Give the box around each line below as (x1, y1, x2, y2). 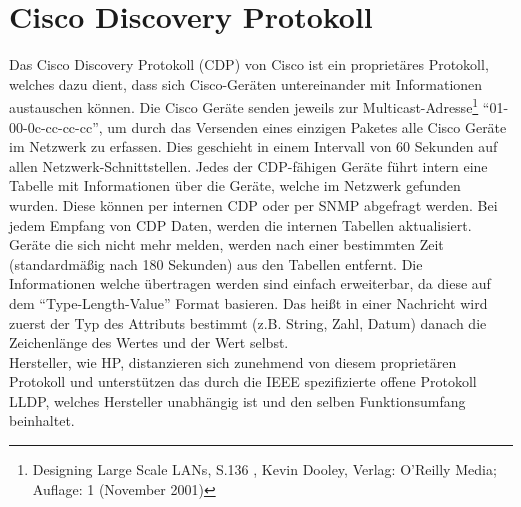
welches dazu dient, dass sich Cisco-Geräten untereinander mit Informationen (9, 73, 483, 94)
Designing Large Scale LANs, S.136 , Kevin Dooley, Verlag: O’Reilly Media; (32, 459, 497, 480)
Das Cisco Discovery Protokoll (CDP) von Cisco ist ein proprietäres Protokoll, (9, 54, 489, 75)
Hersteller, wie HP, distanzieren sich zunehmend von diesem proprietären (9, 351, 457, 372)
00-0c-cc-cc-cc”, (9, 116, 103, 137)
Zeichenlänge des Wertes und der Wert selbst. (9, 332, 289, 353)
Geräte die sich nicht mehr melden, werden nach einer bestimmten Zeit (9, 234, 444, 255)
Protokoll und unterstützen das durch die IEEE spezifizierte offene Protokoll (9, 371, 477, 392)
